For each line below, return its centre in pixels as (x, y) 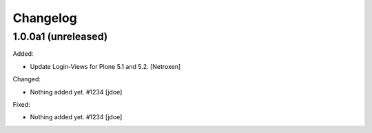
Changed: (27, 79)
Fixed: (21, 104)
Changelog (45, 18)
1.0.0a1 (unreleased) (60, 37)
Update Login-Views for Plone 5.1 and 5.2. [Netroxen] (105, 66)
